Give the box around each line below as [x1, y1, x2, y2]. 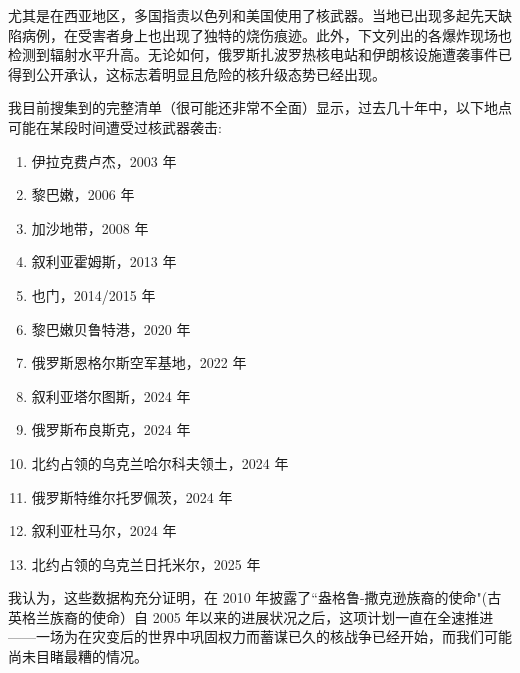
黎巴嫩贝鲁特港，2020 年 [31, 318, 191, 339]
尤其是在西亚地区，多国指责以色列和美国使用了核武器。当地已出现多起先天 [8, 5, 498, 25]
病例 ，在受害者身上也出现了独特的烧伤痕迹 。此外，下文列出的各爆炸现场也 [21, 24, 512, 45]
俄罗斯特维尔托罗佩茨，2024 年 [31, 486, 233, 507]
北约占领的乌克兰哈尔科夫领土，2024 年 [31, 452, 289, 473]
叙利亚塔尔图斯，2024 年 [31, 385, 191, 406]
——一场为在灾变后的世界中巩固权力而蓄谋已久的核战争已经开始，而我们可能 [8, 626, 512, 647]
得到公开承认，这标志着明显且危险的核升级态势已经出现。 [8, 63, 386, 84]
